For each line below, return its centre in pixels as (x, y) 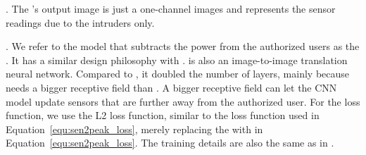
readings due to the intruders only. (80, 22)
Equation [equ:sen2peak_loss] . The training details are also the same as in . (170, 143)
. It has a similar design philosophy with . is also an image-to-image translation (177, 60)
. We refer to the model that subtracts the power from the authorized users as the (183, 46)
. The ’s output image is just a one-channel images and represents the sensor (171, 8)
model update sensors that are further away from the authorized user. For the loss (183, 101)
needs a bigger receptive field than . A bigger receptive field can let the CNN (171, 87)
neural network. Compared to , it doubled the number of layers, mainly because (178, 74)
